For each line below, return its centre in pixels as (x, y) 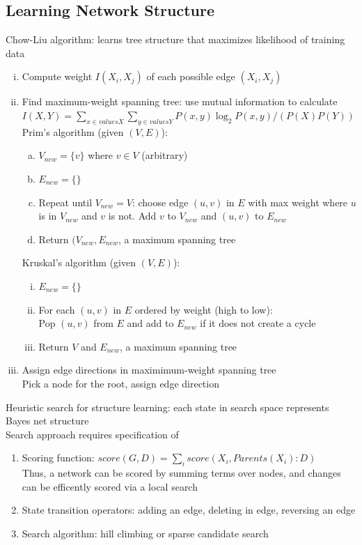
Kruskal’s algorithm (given (79, 262)
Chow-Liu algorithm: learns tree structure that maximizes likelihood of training (175, 39)
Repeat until (65, 202)
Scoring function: (58, 458)
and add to (150, 323)
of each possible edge (191, 76)
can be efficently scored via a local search (110, 486)
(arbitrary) (165, 155)
